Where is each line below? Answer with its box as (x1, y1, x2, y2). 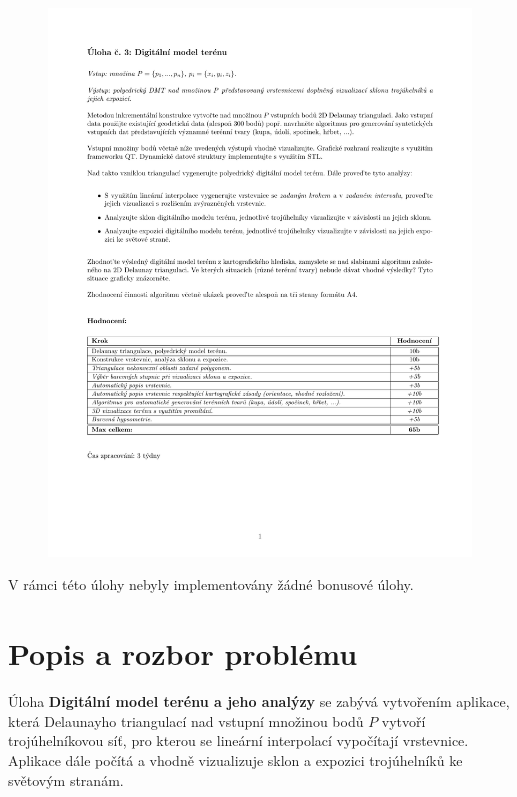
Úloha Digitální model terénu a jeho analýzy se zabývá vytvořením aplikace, (8, 691, 510, 712)
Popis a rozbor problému (8, 633, 358, 674)
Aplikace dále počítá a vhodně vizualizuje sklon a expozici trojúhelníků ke (8, 749, 463, 770)
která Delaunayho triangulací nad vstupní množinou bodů (8, 710, 364, 731)
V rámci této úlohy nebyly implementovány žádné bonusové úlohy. (8, 574, 414, 595)
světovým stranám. (8, 769, 124, 790)
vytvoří (381, 710, 426, 731)
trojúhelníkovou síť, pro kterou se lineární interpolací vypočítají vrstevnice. (8, 730, 469, 751)
